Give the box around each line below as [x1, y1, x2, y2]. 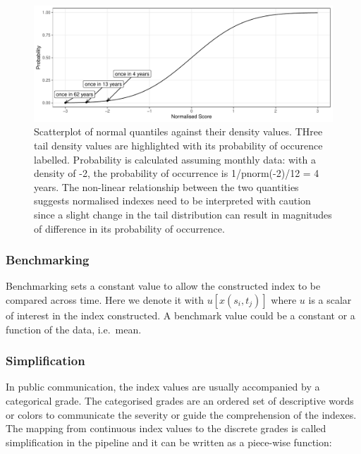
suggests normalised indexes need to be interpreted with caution [34, 193, 311, 208]
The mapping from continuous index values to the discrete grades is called [6, 421, 326, 436]
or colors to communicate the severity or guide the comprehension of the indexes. [6, 407, 357, 422]
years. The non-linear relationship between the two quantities [34, 179, 299, 194]
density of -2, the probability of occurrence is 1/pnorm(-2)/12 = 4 [34, 166, 319, 180]
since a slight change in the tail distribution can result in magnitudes [34, 207, 332, 221]
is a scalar [308, 292, 352, 307]
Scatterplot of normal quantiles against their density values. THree [34, 124, 323, 139]
